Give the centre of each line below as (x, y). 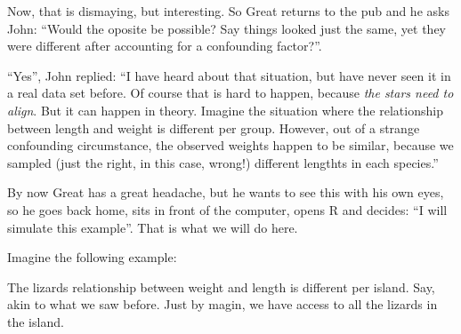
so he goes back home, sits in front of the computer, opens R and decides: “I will (227, 209)
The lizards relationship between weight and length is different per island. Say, (221, 286)
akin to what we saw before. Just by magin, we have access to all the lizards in (222, 304)
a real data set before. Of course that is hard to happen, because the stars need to (230, 93)
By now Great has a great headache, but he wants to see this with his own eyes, (226, 192)
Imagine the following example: (92, 257)
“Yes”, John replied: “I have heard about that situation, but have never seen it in (229, 75)
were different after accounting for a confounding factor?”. (165, 46)
